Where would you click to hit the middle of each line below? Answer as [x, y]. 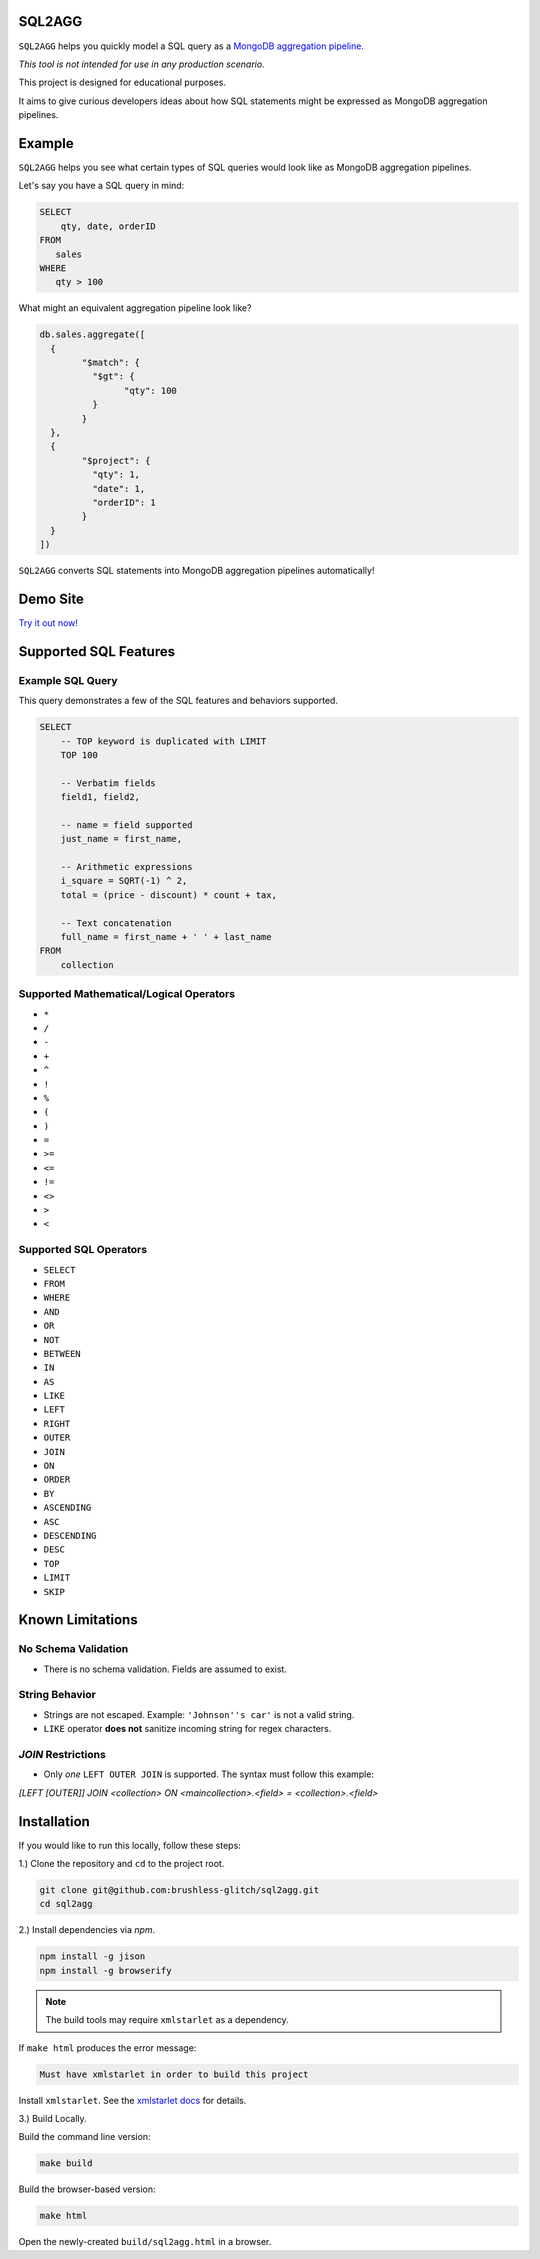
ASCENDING [67, 1508]
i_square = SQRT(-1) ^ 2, [124, 881]
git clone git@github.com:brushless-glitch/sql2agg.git [179, 1890]
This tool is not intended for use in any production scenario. [141, 64]
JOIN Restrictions [62, 1754]
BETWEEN [62, 1353]
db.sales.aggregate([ [92, 334]
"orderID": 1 [124, 502]
